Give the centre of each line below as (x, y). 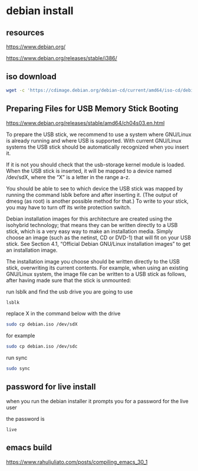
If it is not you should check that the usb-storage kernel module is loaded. (96, 164)
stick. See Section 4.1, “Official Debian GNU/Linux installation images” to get (98, 243)
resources (25, 33)
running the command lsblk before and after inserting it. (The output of (92, 195)
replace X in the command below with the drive (63, 314)
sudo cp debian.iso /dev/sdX (42, 325)
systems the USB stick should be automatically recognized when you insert (98, 147)
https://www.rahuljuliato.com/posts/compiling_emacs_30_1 (77, 462)
